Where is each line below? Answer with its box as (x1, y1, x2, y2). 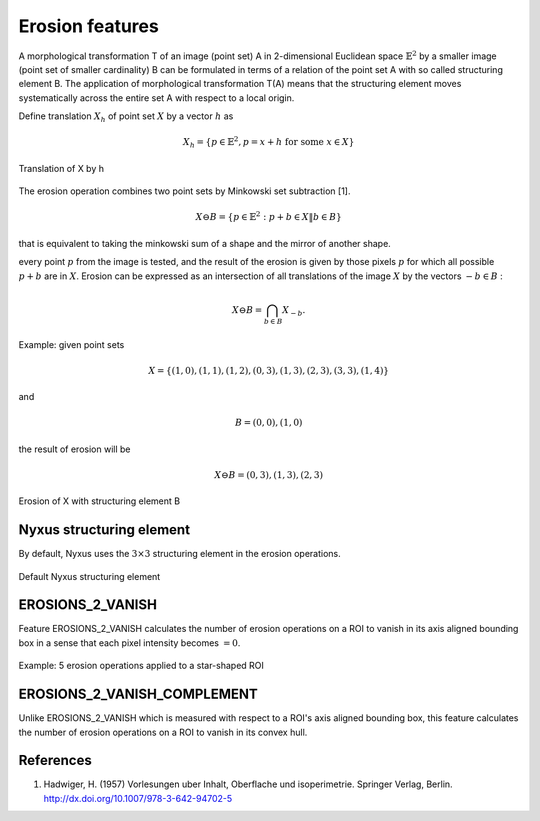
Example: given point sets (18, 338, 125, 350)
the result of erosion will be (18, 443, 131, 455)
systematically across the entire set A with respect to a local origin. (18, 91, 295, 104)
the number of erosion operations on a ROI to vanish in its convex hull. (18, 726, 308, 738)
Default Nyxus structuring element (18, 570, 161, 582)
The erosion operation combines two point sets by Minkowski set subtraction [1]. (18, 185, 351, 197)
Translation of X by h (18, 162, 105, 174)
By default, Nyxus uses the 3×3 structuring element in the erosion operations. (18, 548, 342, 560)
